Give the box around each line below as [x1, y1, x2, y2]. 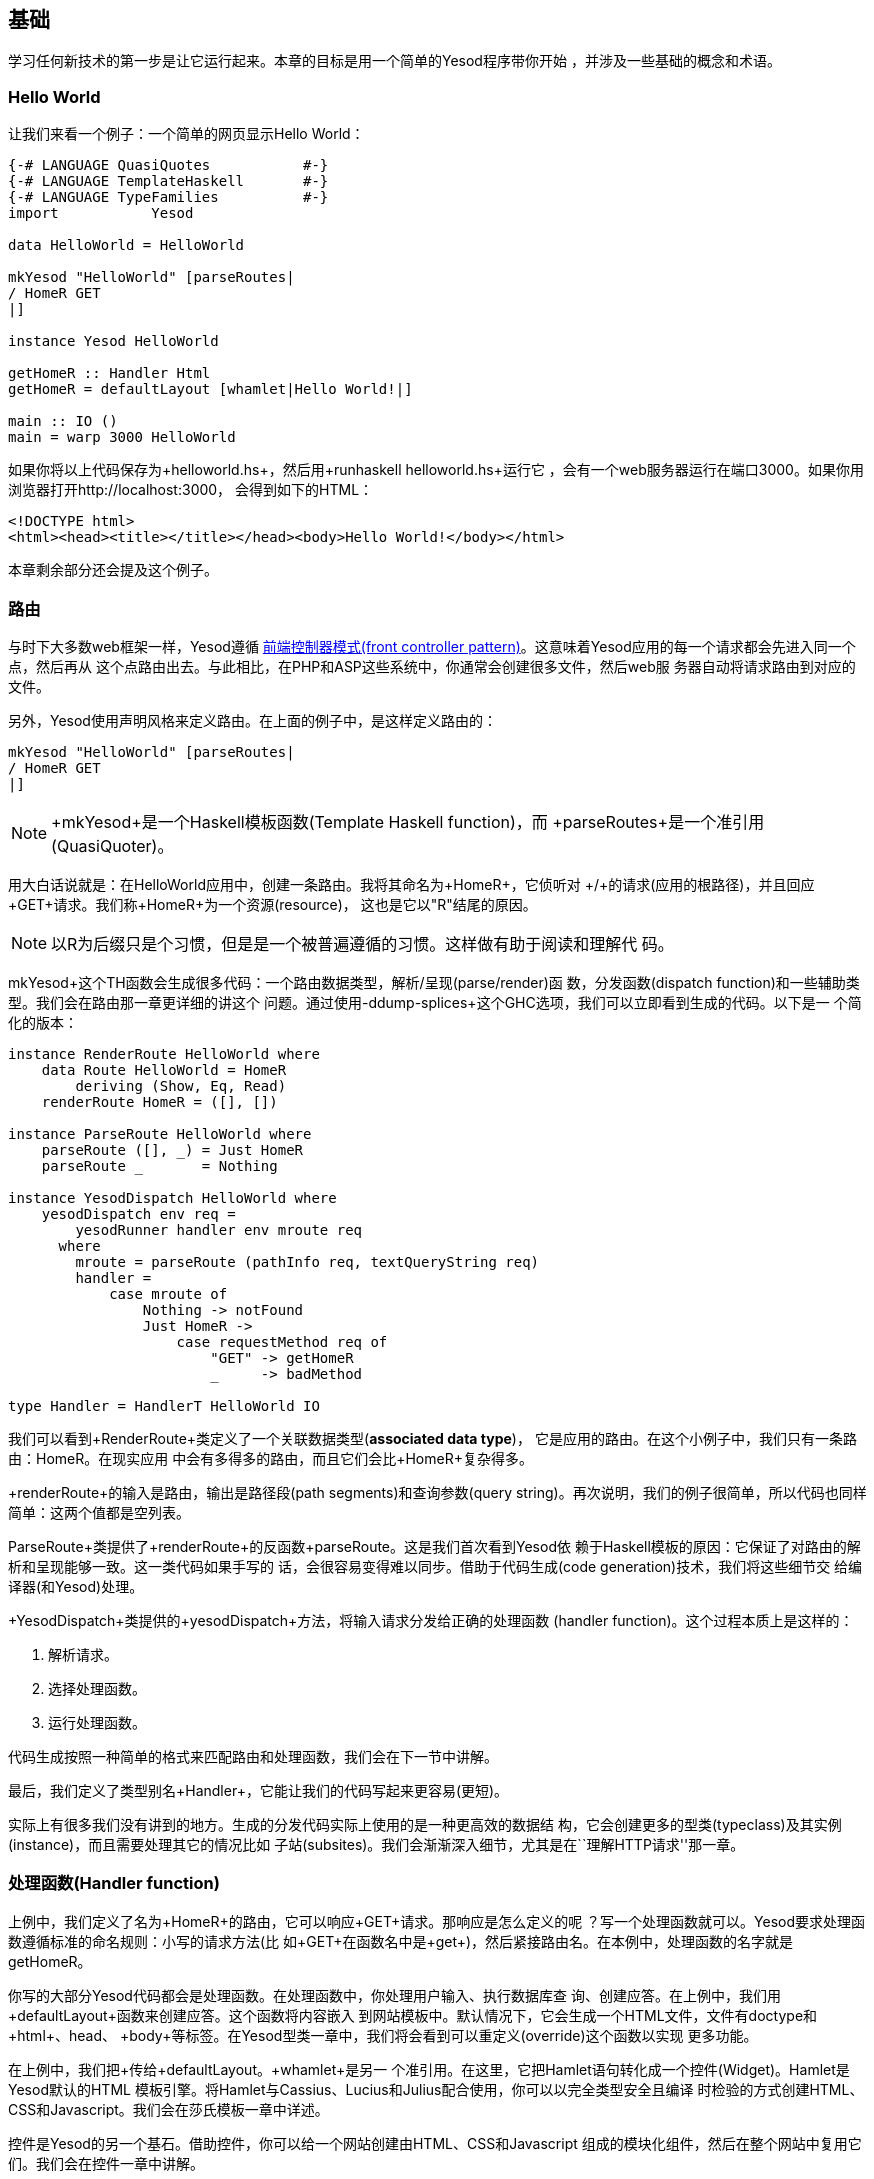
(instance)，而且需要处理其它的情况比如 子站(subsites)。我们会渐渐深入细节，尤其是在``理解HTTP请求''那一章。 [8, 1835, 745, 1853]
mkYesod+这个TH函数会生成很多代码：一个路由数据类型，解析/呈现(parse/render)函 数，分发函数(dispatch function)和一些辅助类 [8, 973, 860, 991]
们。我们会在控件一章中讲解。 [8, 2154, 204, 2172]
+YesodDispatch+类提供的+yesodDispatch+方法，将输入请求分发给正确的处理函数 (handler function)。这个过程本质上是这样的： [8, 1611, 854, 1629]
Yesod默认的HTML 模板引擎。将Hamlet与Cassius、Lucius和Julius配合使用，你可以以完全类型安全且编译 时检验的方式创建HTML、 [8, 2080, 864, 2098]
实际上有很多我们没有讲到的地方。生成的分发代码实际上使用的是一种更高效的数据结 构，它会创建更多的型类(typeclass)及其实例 [8, 1815, 842, 1833]
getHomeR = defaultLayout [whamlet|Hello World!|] [8, 381, 413, 398]
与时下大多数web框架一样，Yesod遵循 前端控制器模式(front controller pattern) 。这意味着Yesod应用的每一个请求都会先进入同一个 [8, 637, 856, 655]
